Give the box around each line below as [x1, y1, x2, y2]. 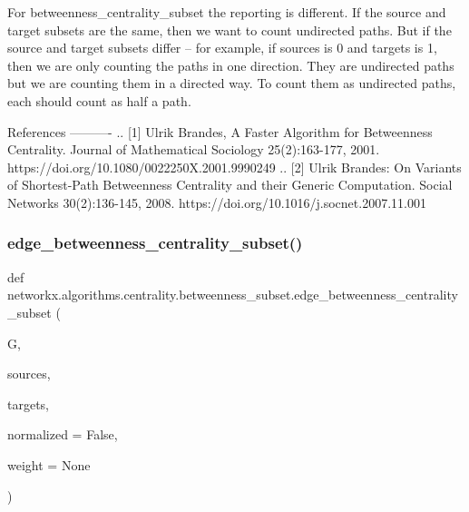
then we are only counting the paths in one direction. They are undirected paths [7, 55, 454, 74]
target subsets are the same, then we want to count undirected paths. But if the [7, 20, 452, 39]
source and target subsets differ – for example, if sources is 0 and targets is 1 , [7, 38, 437, 57]
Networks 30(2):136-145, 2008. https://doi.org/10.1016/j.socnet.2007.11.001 [7, 192, 426, 212]
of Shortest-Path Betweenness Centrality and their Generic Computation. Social [7, 175, 453, 194]
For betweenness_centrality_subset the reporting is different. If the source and [7, 3, 446, 21]
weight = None [7, 455, 91, 474]
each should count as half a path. [7, 91, 191, 110]
